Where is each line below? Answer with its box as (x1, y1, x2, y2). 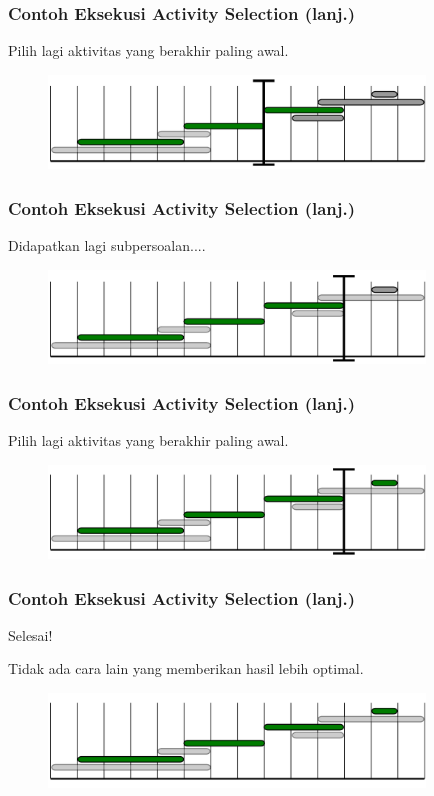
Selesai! (8, 624, 53, 645)
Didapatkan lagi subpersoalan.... (8, 235, 206, 256)
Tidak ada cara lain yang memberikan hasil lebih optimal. (8, 658, 364, 679)
